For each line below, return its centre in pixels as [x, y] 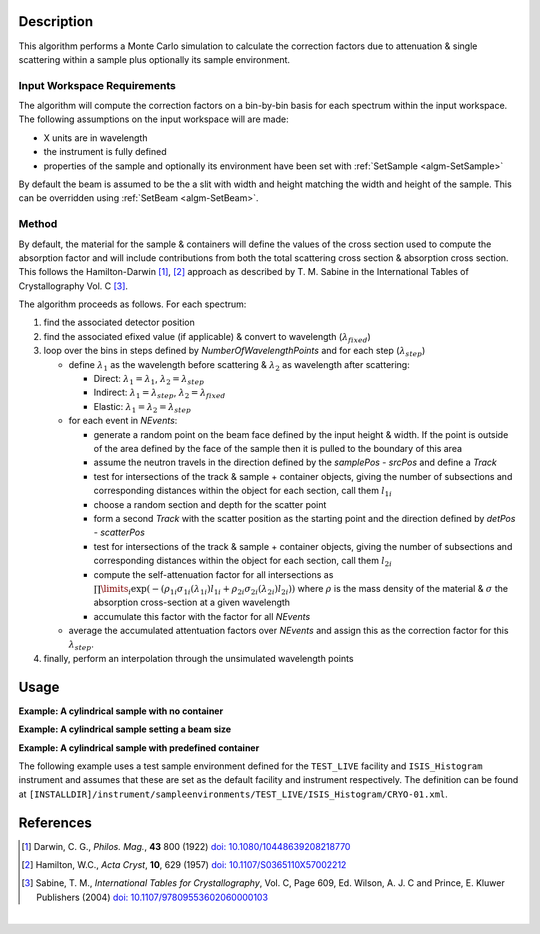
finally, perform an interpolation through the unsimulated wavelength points [198, 658]
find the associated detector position [119, 322]
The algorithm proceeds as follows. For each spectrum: [132, 304]
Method [38, 224]
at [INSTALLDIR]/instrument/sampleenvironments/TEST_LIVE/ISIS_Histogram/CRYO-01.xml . [233, 794]
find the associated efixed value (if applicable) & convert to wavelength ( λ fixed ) [207, 337]
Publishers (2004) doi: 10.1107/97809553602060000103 [152, 897]
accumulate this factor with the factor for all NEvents [202, 616]
